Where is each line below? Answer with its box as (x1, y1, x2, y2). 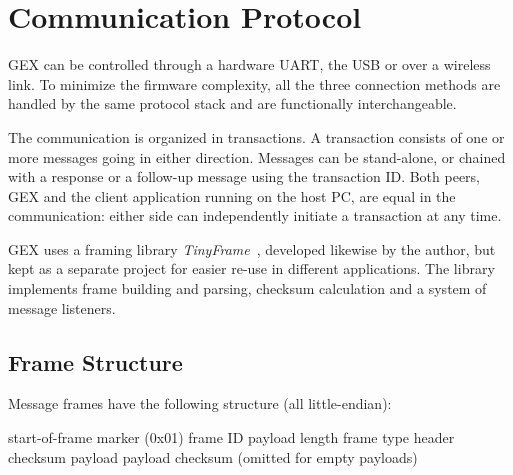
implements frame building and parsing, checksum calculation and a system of (8, 278, 487, 299)
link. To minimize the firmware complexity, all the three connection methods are (8, 73, 501, 94)
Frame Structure (8, 346, 183, 377)
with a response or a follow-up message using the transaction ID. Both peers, (8, 166, 480, 187)
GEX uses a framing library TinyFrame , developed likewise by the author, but (8, 238, 496, 259)
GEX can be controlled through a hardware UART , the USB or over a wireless (8, 54, 491, 75)
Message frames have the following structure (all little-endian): (8, 393, 392, 414)
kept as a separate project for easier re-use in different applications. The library (8, 258, 495, 279)
